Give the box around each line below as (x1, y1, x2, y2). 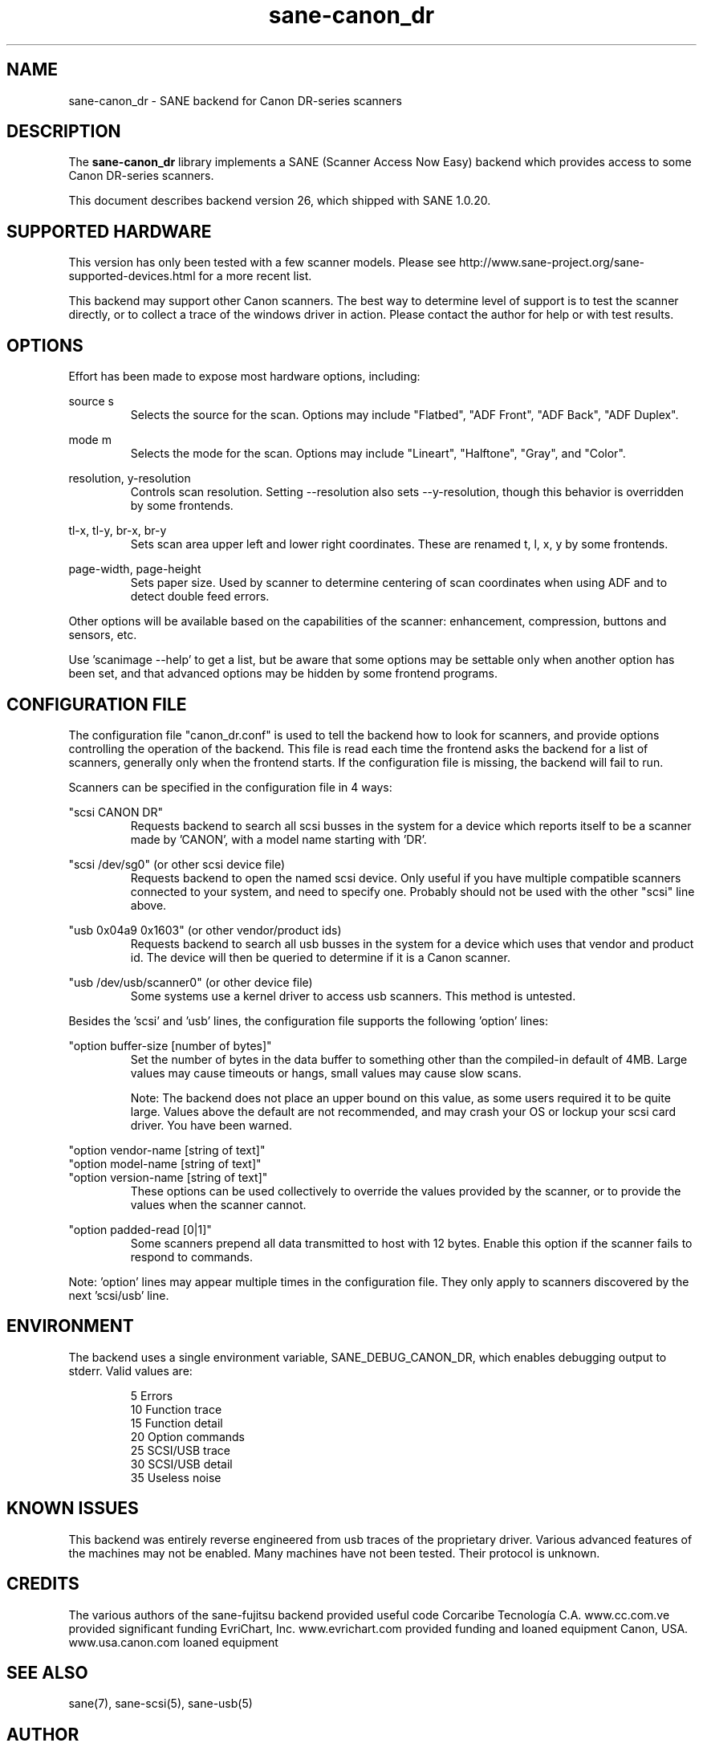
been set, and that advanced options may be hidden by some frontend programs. (68, 666, 498, 681)
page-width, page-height (68, 562, 201, 576)
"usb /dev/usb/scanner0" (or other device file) (68, 975, 313, 989)
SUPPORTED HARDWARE (6, 221, 212, 242)
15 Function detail (130, 1415, 223, 1430)
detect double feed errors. (130, 589, 270, 604)
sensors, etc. (68, 628, 137, 642)
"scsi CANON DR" (68, 804, 164, 819)
